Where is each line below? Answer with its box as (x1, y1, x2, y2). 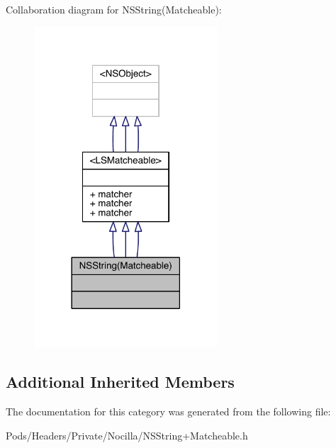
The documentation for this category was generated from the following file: (6, 404, 331, 419)
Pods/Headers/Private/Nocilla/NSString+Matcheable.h (6, 427, 248, 442)
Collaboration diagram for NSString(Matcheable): (6, 2, 222, 16)
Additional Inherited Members (6, 371, 235, 393)
